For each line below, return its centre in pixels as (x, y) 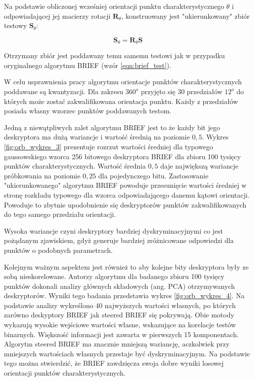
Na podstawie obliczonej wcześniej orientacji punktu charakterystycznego (114, 6)
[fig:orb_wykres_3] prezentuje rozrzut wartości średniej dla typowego (109, 146)
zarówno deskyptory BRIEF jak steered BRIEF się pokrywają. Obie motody (119, 315)
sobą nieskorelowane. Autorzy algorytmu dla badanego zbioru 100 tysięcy (114, 276)
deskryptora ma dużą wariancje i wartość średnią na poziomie (97, 137)
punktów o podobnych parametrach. (59, 250)
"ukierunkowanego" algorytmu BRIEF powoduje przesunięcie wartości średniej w (125, 185)
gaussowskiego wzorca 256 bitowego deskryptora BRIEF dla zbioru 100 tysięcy (123, 156)
